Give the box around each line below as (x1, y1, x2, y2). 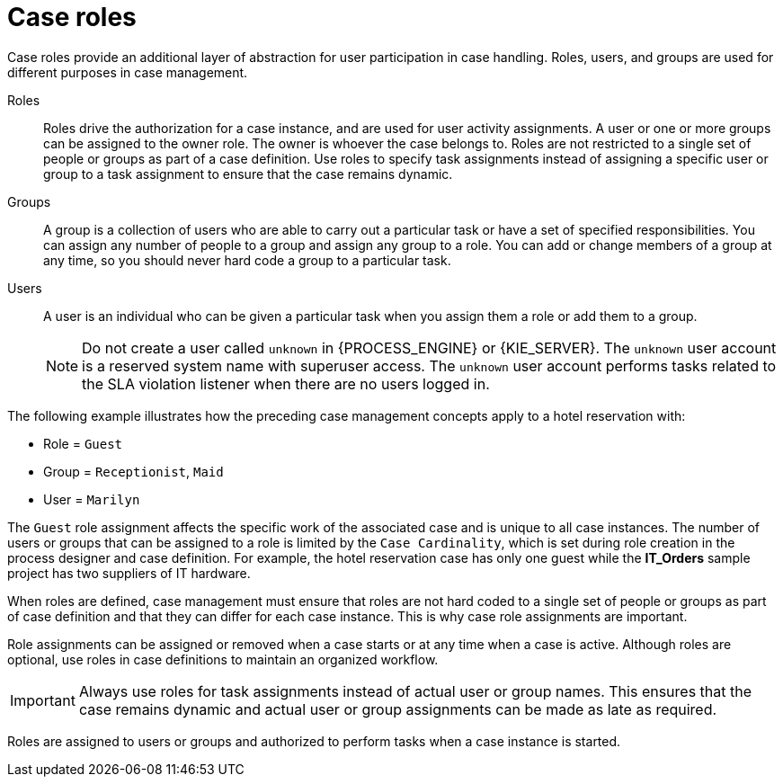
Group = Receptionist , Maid (43, 463, 224, 479)
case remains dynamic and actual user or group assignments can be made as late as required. (78, 699, 717, 718)
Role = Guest (43, 435, 123, 451)
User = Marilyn (43, 491, 140, 507)
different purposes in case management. (7, 64, 248, 80)
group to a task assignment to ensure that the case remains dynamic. (43, 165, 453, 182)
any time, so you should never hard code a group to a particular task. (43, 252, 451, 268)
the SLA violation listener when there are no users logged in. (82, 374, 490, 393)
